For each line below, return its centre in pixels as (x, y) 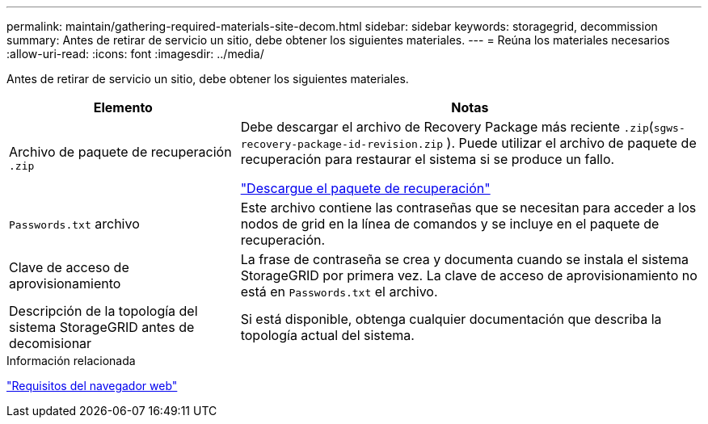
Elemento (123, 107)
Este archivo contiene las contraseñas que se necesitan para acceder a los (468, 208)
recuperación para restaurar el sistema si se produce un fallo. (428, 159)
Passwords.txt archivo (74, 224)
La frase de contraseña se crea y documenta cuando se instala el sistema (464, 259)
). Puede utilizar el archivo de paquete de (571, 143)
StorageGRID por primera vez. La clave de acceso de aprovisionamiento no (469, 275)
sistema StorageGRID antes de (102, 327)
